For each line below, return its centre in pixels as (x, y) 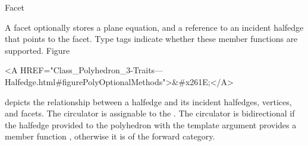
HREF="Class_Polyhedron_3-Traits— (92, 70)
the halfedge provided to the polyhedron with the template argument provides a (151, 124)
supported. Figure (37, 50)
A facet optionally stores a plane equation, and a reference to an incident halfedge (154, 27)
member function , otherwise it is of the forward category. (110, 136)
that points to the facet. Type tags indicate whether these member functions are (151, 39)
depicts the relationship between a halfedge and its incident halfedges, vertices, (148, 101)
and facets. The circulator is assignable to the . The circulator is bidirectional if (150, 113)
